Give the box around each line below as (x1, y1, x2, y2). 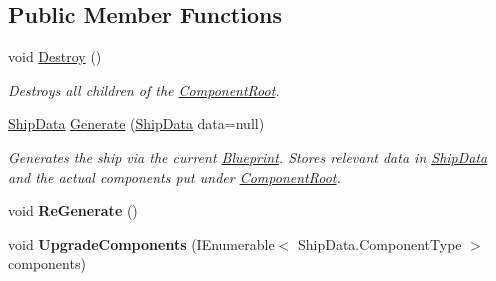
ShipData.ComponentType (297, 233, 462, 254)
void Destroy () (8, 46, 102, 67)
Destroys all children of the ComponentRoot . (8, 79, 280, 100)
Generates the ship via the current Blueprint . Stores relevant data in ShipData (8, 146, 488, 167)
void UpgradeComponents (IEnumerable (8, 233, 275, 254)
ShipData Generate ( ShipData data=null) (8, 113, 265, 134)
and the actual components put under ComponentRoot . (8, 166, 341, 187)
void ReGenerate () (8, 200, 138, 221)
